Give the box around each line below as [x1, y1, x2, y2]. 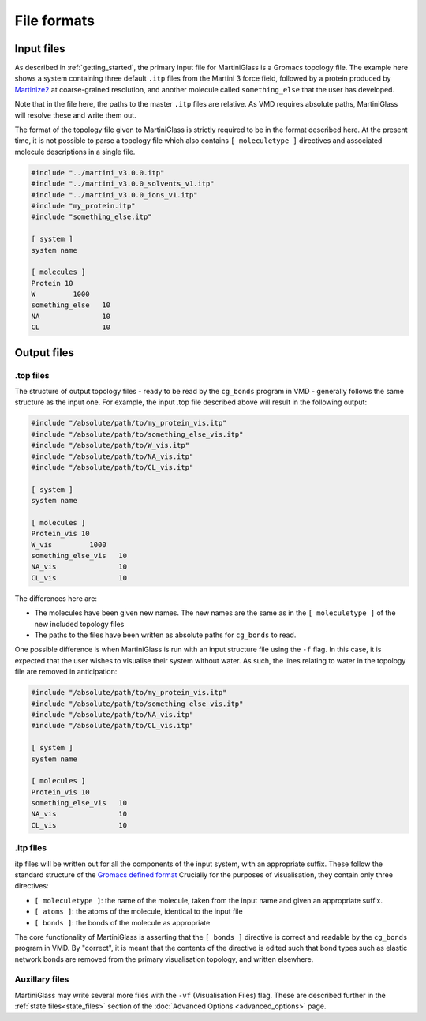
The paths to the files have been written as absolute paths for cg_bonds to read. [34, 630, 297, 640]
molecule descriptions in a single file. [14, 147, 136, 156]
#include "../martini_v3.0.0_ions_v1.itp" [31, 190, 198, 199]
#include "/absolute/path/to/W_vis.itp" [31, 441, 189, 450]
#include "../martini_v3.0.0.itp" [31, 168, 165, 177]
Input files [14, 42, 66, 55]
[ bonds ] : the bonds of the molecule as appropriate [34, 918, 211, 927]
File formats [14, 12, 95, 29]
